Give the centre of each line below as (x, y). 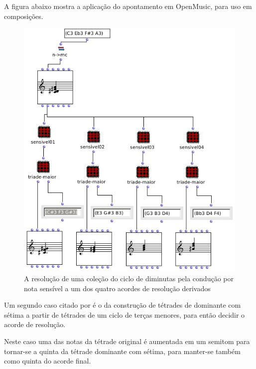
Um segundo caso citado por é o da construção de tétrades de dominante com (123, 305)
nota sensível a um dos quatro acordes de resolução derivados (117, 288)
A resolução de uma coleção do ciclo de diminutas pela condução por (129, 278)
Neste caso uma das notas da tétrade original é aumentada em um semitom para (127, 341)
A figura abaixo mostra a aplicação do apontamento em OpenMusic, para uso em (128, 6)
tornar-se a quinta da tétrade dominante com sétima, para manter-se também (122, 351)
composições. (24, 16)
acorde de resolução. (35, 324)
